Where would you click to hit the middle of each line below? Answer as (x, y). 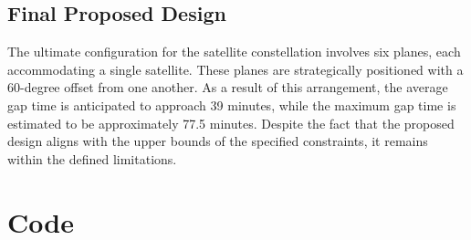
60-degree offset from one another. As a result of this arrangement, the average (228, 87)
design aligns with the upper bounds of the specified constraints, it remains (218, 141)
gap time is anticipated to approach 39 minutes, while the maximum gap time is (232, 104)
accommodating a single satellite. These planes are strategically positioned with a (235, 69)
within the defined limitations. (92, 158)
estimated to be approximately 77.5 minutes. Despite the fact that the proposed (231, 123)
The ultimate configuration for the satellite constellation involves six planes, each (234, 52)
